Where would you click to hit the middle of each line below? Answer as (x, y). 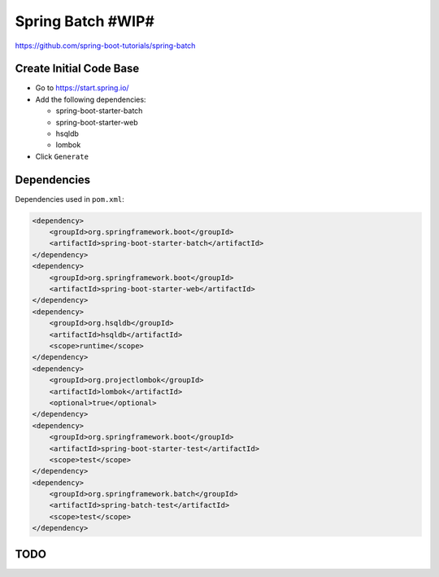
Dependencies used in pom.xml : (70, 199)
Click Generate (62, 156)
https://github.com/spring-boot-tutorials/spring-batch (105, 46)
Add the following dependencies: (91, 99)
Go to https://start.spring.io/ (82, 88)
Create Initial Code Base (77, 69)
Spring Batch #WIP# (85, 21)
